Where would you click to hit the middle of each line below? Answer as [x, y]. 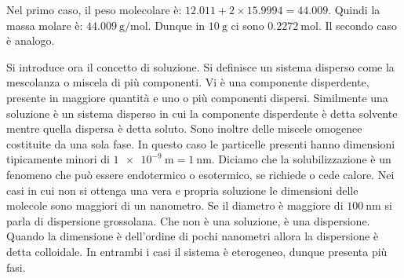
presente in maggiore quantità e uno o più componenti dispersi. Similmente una [197, 97]
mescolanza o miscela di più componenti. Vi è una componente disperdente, [188, 82]
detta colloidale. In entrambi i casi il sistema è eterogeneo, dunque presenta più [197, 251]
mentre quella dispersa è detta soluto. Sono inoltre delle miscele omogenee [184, 128]
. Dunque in [177, 25]
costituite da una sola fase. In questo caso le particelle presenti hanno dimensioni [201, 143]
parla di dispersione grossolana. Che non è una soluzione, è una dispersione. [188, 220]
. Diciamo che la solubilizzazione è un [301, 159]
